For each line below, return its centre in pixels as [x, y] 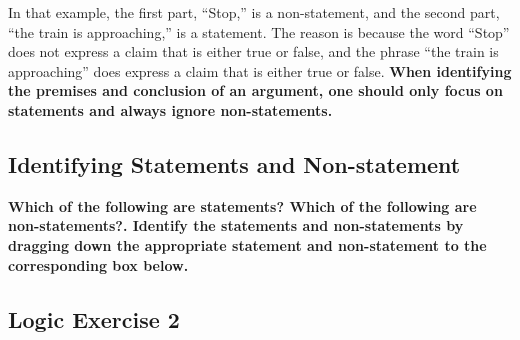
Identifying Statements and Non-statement [234, 163]
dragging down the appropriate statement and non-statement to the [247, 244]
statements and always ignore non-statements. [170, 109]
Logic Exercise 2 [94, 318]
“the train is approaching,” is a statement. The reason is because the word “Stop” [259, 31]
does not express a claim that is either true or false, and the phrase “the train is [253, 51]
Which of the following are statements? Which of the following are [242, 205]
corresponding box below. [98, 264]
